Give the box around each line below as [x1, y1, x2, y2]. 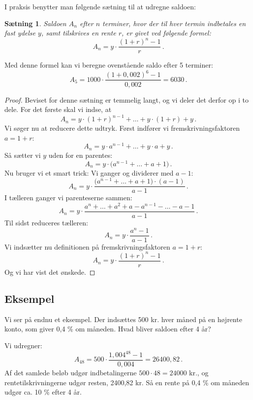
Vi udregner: [4, 340, 42, 350]
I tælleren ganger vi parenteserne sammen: [4, 192, 132, 203]
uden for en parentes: [48, 149, 113, 160]
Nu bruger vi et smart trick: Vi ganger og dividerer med [4, 167, 174, 178]
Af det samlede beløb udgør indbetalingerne [4, 367, 137, 378]
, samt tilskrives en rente [41, 28, 116, 38]
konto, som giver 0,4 [4, 324, 65, 334]
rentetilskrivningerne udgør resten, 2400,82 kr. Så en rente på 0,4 [4, 377, 201, 387]
